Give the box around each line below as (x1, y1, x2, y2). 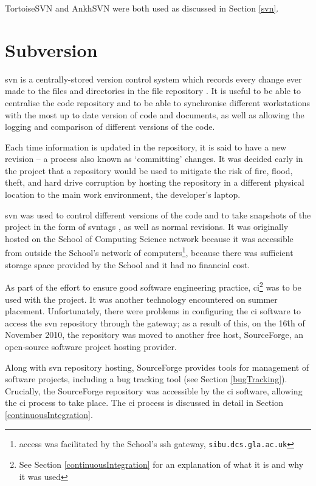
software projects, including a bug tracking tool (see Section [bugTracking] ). (5, 373, 287, 385)
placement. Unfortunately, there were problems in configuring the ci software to (5, 305, 301, 317)
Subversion (5, 37, 98, 62)
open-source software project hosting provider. (5, 340, 177, 353)
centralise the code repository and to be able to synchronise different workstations (5, 96, 310, 109)
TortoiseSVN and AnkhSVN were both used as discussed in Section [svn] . (5, 2, 279, 14)
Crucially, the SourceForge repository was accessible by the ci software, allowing (5, 384, 303, 397)
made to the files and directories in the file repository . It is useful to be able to (5, 84, 301, 97)
